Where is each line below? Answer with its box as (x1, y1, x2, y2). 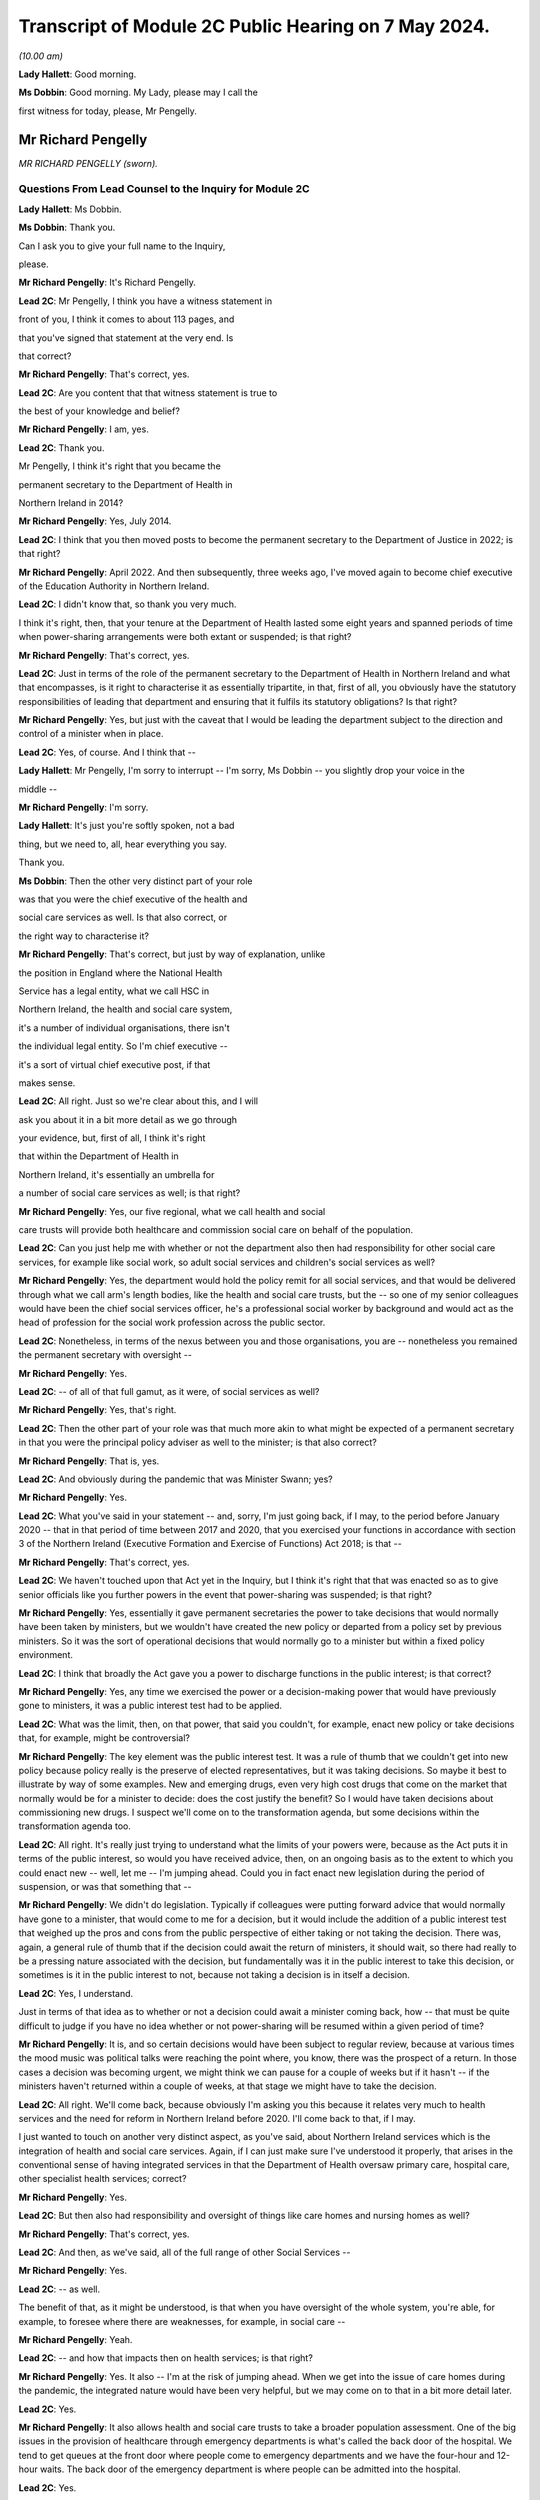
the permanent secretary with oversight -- (18, 1349, 192, 1361)
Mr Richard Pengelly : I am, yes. (18, 423, 149, 435)
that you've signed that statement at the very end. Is (18, 331, 234, 344)
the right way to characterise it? (18, 930, 150, 942)
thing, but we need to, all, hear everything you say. (18, 838, 227, 850)
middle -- (18, 783, 58, 795)
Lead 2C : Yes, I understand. (18, 1987, 134, 1999)
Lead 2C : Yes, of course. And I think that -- (18, 746, 197, 758)
